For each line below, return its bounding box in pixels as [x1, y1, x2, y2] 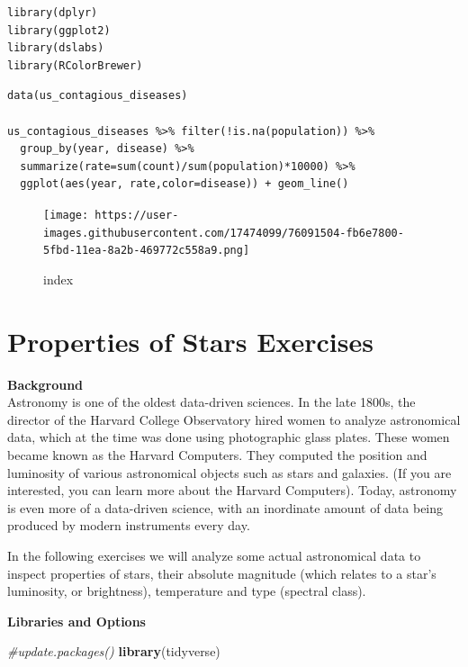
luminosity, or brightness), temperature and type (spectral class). [7, 581, 366, 600]
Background [7, 374, 84, 393]
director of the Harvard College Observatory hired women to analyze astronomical [7, 410, 461, 428]
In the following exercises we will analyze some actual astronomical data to [7, 545, 421, 564]
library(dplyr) [7, 6, 98, 19]
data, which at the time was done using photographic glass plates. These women [7, 428, 450, 446]
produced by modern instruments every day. [7, 516, 250, 535]
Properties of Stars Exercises [7, 322, 373, 359]
